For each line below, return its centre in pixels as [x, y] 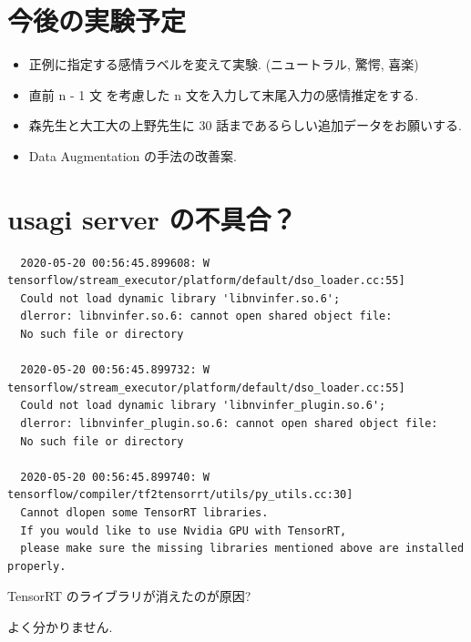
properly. [37, 566]
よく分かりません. [60, 626]
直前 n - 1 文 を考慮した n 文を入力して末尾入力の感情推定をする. [224, 94]
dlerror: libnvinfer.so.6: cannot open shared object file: [206, 316]
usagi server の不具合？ [152, 218]
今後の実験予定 [97, 20]
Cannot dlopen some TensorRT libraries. [144, 512]
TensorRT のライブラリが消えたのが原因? [129, 596]
